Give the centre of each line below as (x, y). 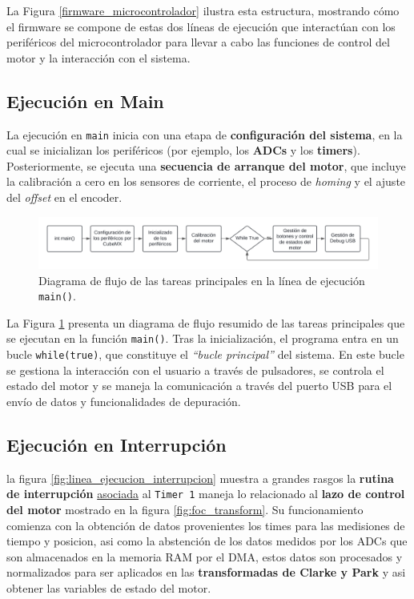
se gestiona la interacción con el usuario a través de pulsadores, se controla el (195, 370)
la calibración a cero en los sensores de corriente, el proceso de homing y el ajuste (206, 181)
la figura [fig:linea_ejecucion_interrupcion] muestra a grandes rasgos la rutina (200, 478)
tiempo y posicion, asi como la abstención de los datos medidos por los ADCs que (207, 541)
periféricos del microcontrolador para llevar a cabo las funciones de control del (198, 42)
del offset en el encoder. (64, 197)
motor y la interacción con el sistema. (98, 57)
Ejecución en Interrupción (117, 444)
